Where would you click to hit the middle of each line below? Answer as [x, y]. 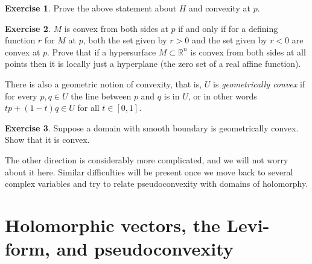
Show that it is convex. [47, 140]
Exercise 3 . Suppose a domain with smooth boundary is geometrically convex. [152, 127]
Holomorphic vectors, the [113, 225]
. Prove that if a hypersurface [102, 52]
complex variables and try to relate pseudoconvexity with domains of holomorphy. [157, 184]
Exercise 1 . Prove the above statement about [91, 8]
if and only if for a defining [228, 28]
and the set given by [229, 40]
